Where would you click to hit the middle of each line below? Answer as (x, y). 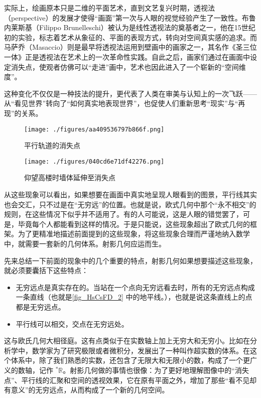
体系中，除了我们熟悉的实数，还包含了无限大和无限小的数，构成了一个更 (130, 360)
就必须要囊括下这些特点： (46, 270)
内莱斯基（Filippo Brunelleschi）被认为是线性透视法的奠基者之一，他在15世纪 (130, 27)
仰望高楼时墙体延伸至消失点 (70, 177)
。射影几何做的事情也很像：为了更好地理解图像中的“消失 (156, 370)
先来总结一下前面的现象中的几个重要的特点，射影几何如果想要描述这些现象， (130, 260)
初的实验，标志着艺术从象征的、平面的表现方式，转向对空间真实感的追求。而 (130, 37)
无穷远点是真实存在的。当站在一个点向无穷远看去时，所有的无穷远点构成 (135, 287)
